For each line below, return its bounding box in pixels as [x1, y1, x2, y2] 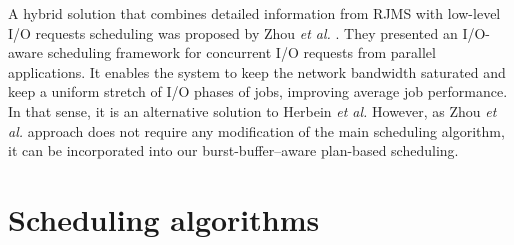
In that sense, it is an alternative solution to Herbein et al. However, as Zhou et [8, 100, 497, 121]
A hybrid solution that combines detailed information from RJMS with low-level [8, 3, 501, 23]
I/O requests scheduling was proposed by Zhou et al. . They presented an [8, 22, 458, 43]
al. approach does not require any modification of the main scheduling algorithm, [8, 120, 505, 141]
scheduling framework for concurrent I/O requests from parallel [47, 42, 436, 63]
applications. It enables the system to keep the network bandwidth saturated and [8, 61, 506, 82]
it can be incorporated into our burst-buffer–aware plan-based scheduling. [8, 140, 459, 161]
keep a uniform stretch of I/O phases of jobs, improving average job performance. [8, 81, 508, 102]
